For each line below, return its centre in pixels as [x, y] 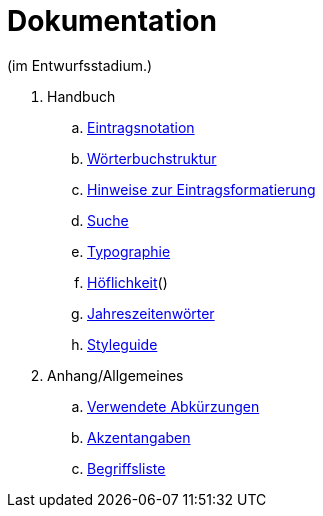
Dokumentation [112, 21]
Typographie [129, 251]
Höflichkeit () [127, 282]
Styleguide [122, 344]
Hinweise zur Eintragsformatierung [201, 189]
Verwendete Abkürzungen [173, 406]
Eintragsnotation [141, 127]
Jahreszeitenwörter [151, 313]
